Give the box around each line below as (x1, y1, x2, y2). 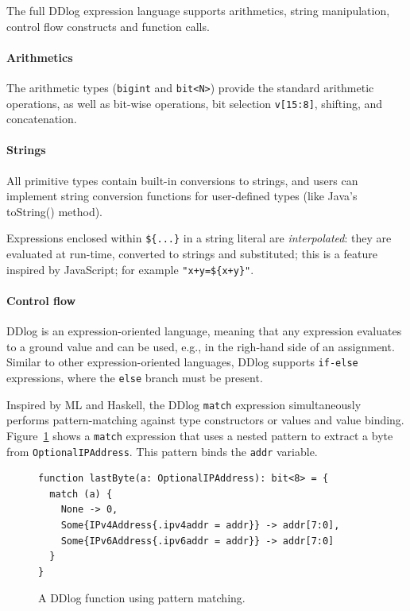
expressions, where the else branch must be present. (6, 369, 263, 386)
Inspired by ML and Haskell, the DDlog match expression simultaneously (6, 396, 362, 412)
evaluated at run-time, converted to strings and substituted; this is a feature (6, 246, 377, 262)
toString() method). (6, 203, 103, 219)
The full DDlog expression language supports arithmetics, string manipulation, (6, 2, 390, 18)
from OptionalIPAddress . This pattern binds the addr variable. (6, 443, 318, 459)
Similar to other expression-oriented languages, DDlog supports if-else (6, 354, 358, 370)
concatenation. (6, 110, 77, 127)
